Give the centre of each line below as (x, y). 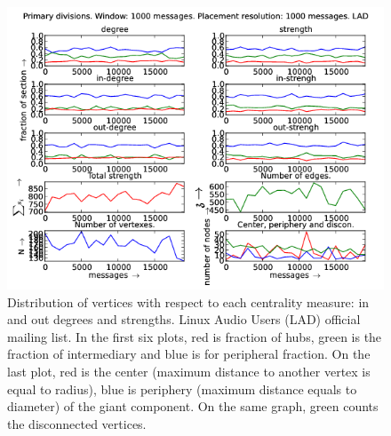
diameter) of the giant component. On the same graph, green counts (193, 406)
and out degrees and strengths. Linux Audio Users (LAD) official (184, 319)
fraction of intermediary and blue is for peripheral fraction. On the (189, 354)
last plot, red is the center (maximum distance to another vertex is (189, 371)
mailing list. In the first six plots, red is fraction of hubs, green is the (195, 336)
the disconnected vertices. (77, 423)
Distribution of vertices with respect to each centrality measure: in (188, 301)
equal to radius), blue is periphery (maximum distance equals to (182, 388)
